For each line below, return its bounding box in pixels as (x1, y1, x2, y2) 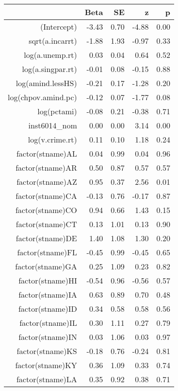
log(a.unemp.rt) (24, 49, 77, 60)
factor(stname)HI (18, 275, 77, 286)
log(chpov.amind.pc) (8, 91, 77, 103)
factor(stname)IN (18, 331, 77, 342)
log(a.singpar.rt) (22, 63, 77, 74)
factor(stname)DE (16, 232, 77, 244)
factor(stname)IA (18, 289, 77, 300)
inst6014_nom (28, 120, 77, 131)
